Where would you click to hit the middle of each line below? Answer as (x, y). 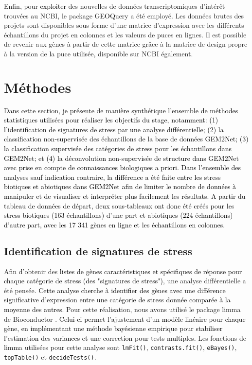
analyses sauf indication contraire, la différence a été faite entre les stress (112, 177)
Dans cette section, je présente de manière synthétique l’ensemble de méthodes (121, 110)
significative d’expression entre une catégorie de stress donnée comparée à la (117, 300)
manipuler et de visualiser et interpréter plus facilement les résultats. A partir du (125, 196)
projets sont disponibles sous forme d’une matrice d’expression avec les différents (124, 25)
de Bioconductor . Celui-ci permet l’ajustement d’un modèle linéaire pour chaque (125, 319)
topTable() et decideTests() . (50, 357)
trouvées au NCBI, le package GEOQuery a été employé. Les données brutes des (124, 15)
